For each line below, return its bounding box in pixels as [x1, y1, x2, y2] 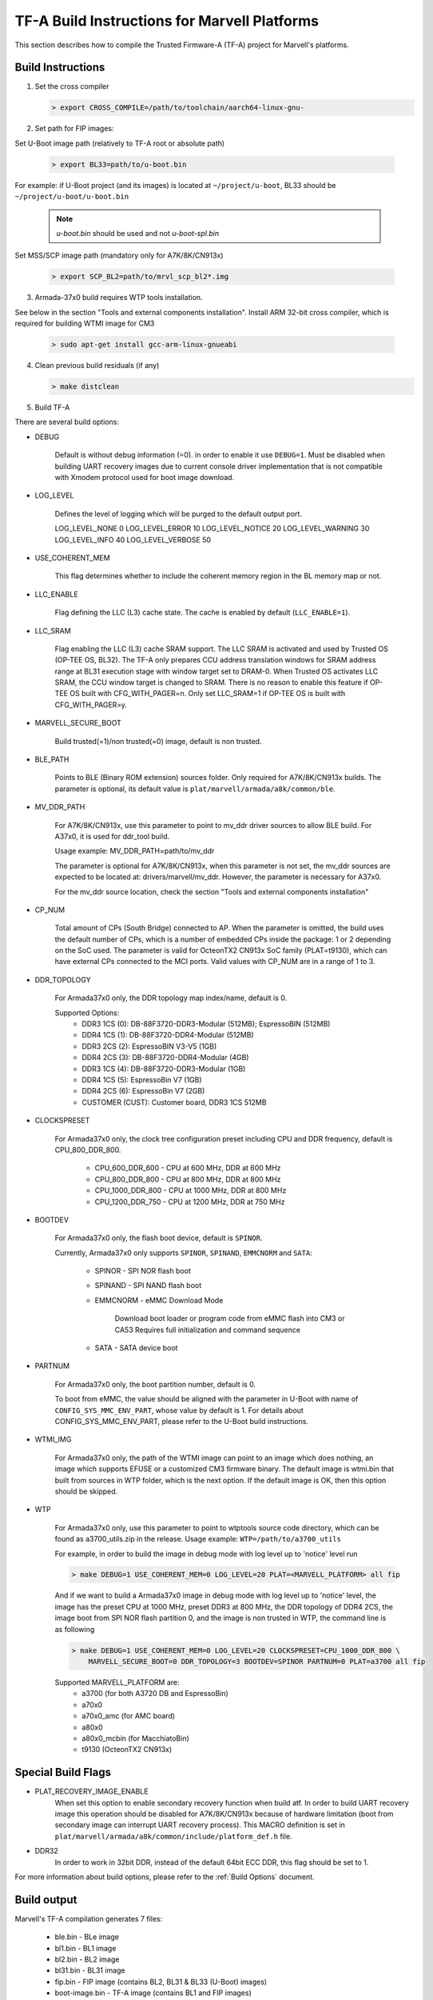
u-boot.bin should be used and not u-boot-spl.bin [56, 228, 220, 238]
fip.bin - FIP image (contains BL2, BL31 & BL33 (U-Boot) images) [54, 1977, 268, 1986]
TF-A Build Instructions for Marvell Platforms [14, 12, 320, 30]
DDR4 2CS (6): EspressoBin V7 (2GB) [81, 1086, 205, 1096]
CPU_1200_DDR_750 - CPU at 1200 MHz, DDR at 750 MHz [94, 1197, 285, 1206]
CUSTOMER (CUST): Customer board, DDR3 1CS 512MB [81, 1097, 267, 1107]
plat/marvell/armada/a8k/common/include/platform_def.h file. [54, 1831, 292, 1841]
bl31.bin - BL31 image [54, 1966, 125, 1975]
